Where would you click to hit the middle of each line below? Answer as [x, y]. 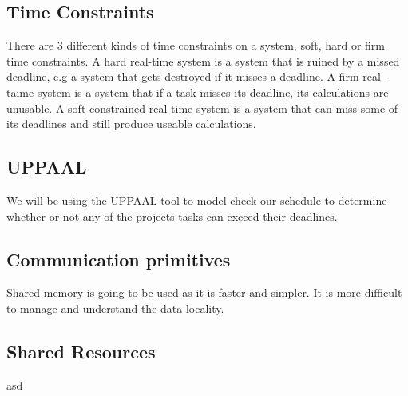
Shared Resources [81, 351]
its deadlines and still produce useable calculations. [131, 124]
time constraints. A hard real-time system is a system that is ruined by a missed [203, 60]
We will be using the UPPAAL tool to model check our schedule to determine [197, 200]
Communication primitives [119, 259]
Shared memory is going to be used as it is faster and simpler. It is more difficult [204, 292]
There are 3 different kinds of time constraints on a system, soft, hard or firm [196, 45]
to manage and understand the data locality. [115, 308]
